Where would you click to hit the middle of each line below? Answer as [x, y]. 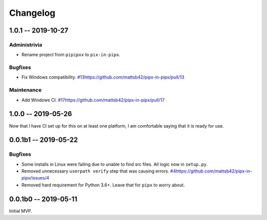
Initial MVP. [21, 211]
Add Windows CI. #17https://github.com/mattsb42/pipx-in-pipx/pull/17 [93, 100]
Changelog [32, 13]
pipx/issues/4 [35, 178]
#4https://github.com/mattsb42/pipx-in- [211, 171]
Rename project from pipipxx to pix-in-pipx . [71, 55]
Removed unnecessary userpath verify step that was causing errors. [95, 171]
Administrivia [26, 44]
